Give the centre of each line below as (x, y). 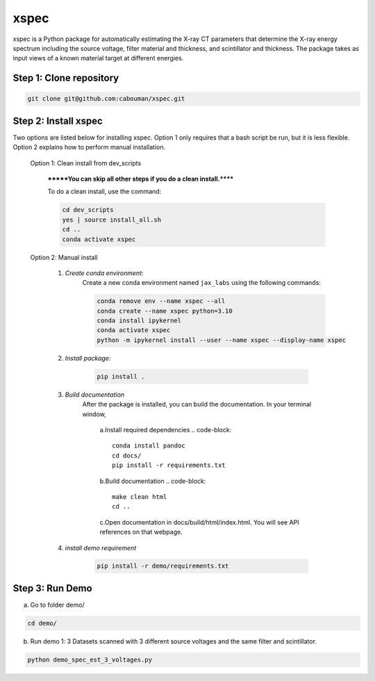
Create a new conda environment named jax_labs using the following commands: (201, 283)
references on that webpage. (141, 532)
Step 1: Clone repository (66, 78)
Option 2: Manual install (64, 257)
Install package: (88, 358)
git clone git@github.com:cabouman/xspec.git (106, 99)
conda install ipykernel (139, 321)
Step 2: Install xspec (58, 121)
